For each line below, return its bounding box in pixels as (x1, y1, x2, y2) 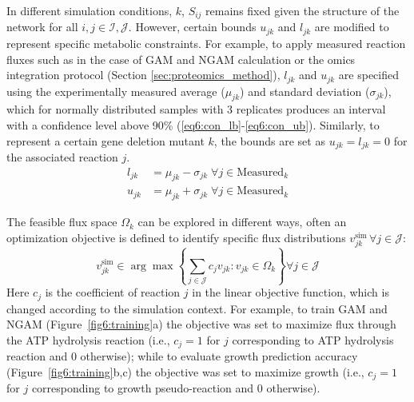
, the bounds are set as (213, 132, 325, 149)
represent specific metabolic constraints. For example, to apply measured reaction (6, 34, 406, 51)
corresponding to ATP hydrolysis (232, 331, 394, 348)
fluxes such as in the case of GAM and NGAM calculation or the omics (6, 50, 356, 67)
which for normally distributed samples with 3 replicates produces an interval (6, 101, 386, 117)
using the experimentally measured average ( (6, 82, 225, 99)
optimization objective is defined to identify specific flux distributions (6, 229, 346, 245)
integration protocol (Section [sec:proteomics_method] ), (6, 66, 281, 83)
